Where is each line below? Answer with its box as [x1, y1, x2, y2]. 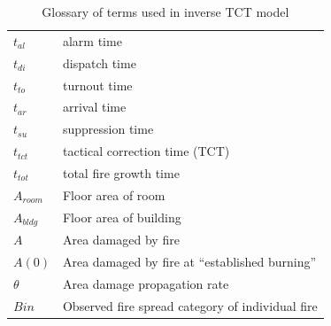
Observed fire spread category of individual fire [62, 296, 318, 314]
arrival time [62, 97, 127, 116]
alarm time [62, 31, 122, 50]
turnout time [62, 75, 133, 94]
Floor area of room [62, 185, 165, 204]
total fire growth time [62, 163, 180, 182]
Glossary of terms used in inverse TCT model [42, 3, 289, 20]
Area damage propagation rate [62, 274, 229, 292]
